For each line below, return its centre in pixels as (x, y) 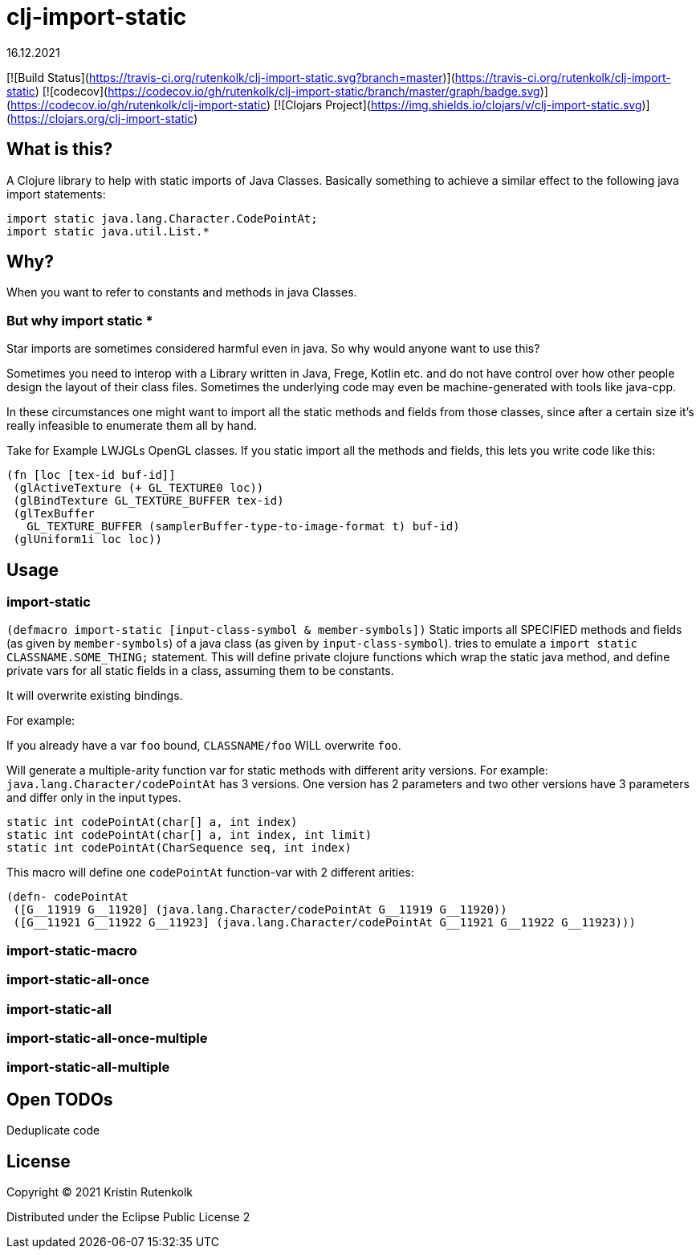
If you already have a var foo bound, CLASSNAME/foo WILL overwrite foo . (204, 746)
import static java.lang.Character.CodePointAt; (162, 218)
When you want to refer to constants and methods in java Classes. (182, 292)
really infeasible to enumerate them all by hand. (132, 426)
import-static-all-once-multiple (107, 1038)
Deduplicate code (53, 1130)
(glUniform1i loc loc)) (87, 540)
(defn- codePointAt (67, 897)
